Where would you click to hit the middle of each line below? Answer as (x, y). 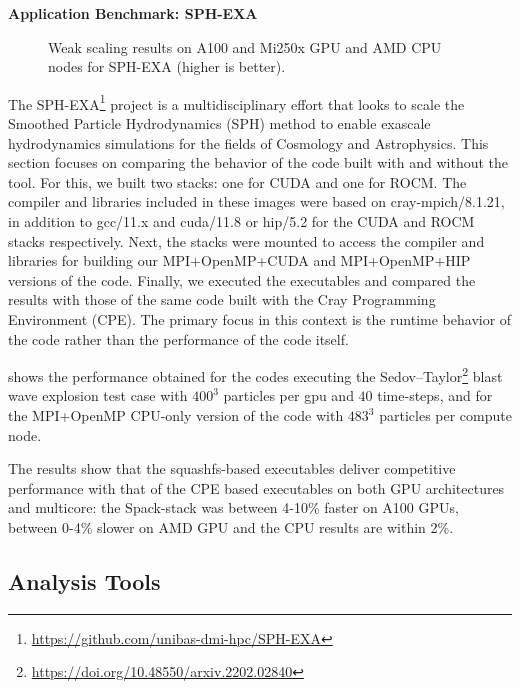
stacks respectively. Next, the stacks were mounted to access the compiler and (246, 240)
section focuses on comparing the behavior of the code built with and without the (258, 162)
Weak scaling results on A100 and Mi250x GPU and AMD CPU (245, 46)
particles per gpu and (288, 395)
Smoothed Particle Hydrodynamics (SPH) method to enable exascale (219, 123)
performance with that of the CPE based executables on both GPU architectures (256, 487)
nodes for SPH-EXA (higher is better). (167, 66)
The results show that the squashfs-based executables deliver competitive (232, 468)
